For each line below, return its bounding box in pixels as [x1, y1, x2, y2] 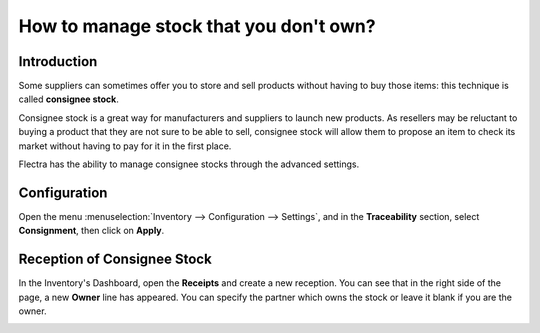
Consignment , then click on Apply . [18, 225, 165, 237]
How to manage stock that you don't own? [18, 15, 376, 37]
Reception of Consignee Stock [18, 251, 212, 268]
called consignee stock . [18, 93, 120, 105]
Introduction [18, 53, 98, 70]
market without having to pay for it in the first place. [18, 140, 232, 152]
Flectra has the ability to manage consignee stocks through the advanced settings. [18, 158, 360, 170]
